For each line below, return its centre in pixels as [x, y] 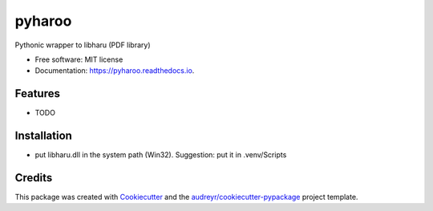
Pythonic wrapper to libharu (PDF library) [83, 45]
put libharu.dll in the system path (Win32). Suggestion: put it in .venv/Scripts [161, 155]
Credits [34, 178]
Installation [43, 136]
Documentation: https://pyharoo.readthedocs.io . [115, 71]
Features [37, 93]
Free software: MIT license [79, 59]
